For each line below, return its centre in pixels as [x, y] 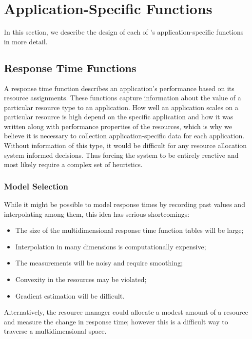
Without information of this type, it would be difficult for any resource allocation [126, 145]
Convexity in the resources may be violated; [81, 279]
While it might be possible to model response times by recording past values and [125, 204]
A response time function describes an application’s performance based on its [119, 88]
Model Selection [36, 186]
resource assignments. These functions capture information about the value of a [123, 98]
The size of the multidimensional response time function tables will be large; [129, 230]
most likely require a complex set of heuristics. [73, 164]
